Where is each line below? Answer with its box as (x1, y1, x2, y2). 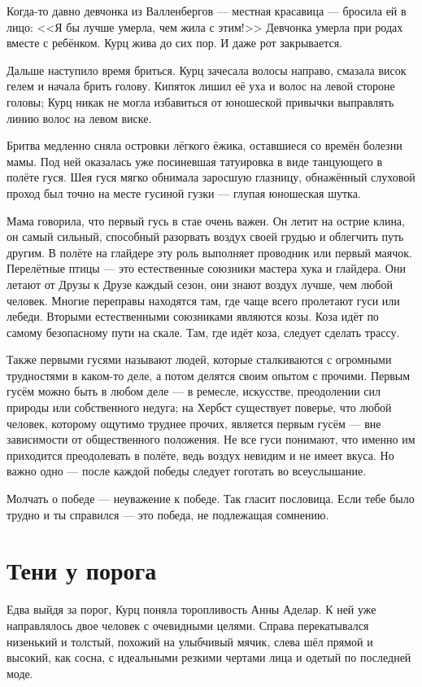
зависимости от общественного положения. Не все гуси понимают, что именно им (7, 431, 415, 448)
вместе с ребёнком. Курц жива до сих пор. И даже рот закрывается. (7, 34, 342, 51)
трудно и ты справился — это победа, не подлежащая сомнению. (7, 505, 329, 523)
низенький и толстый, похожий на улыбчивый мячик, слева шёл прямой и (7, 632, 373, 650)
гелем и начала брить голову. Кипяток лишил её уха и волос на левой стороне (7, 77, 395, 94)
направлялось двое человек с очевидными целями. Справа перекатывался (7, 616, 369, 633)
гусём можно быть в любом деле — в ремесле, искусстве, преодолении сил (7, 383, 381, 400)
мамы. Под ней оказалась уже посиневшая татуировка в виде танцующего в (7, 152, 383, 169)
